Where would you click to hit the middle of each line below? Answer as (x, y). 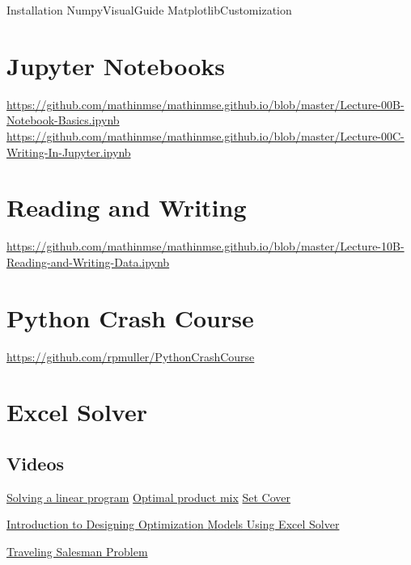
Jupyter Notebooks (116, 65)
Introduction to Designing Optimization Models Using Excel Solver (173, 524)
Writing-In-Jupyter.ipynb (69, 152)
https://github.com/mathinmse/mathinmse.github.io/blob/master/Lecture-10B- (205, 246)
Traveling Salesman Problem (77, 551)
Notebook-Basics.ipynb (63, 120)
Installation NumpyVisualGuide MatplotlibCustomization (149, 10)
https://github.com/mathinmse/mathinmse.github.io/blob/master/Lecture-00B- (205, 104)
